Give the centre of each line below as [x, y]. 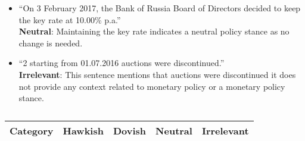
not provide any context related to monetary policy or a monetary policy [152, 86]
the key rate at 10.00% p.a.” [70, 19]
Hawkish [83, 130]
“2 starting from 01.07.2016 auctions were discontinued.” [122, 63]
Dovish [130, 130]
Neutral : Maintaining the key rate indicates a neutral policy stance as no [154, 31]
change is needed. [51, 43]
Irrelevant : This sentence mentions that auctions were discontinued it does [157, 74]
